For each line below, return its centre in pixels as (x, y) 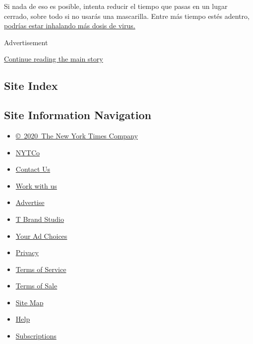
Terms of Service (41, 269)
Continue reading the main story (54, 59)
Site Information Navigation (78, 115)
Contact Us (33, 169)
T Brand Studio (40, 219)
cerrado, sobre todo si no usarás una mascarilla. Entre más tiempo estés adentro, (127, 16)
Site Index (31, 86)
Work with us (36, 185)
